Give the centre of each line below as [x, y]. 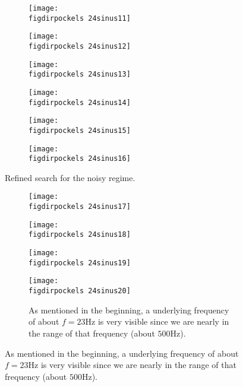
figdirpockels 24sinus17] [80, 207]
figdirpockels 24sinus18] [80, 235]
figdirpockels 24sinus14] [80, 102]
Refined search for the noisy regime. [70, 177]
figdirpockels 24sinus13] [80, 74]
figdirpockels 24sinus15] [80, 130]
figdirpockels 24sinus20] [80, 291]
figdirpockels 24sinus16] [80, 159]
